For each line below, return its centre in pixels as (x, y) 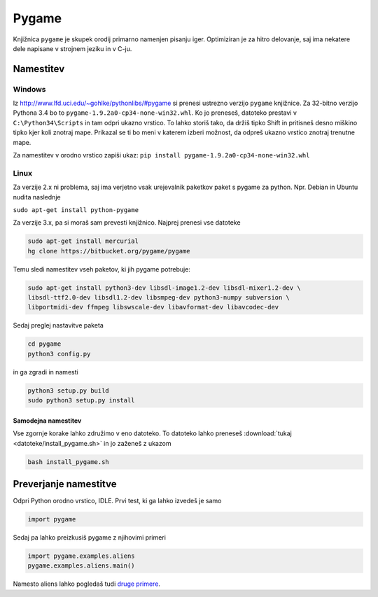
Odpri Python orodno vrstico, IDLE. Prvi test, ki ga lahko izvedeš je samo (117, 501)
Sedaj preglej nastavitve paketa (58, 325)
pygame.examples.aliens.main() (82, 566)
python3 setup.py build (69, 391)
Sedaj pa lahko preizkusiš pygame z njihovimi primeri (89, 538)
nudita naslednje (37, 197)
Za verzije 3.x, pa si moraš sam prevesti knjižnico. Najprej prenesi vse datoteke (127, 223)
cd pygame (44, 344)
